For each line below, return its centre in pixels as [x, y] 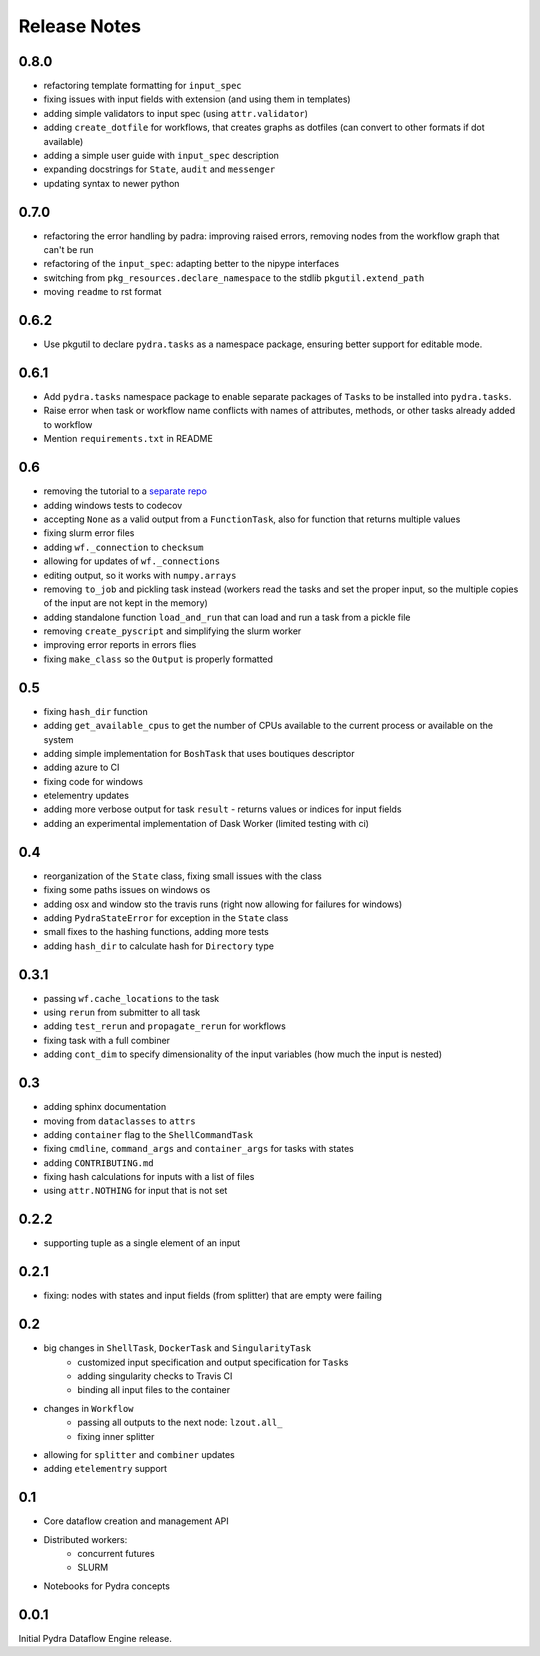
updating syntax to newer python [111, 183]
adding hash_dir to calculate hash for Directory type [159, 946]
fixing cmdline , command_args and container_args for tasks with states [198, 1149]
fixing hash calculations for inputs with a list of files [149, 1177]
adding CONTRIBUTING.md [98, 1162]
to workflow [68, 424]
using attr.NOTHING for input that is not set [135, 1191]
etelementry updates [86, 796]
